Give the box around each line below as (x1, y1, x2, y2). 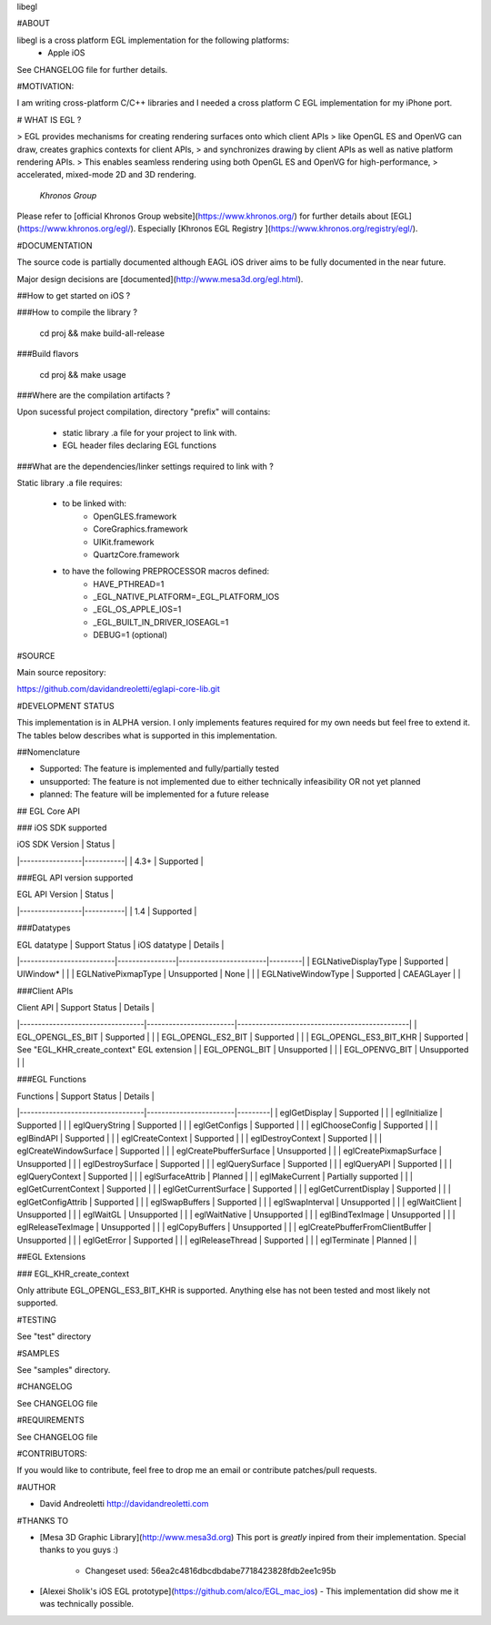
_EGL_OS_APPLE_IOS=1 (93, 604, 182, 614)
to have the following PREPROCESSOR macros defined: (62, 565, 270, 577)
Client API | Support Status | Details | (16, 1002, 155, 1013)
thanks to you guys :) (39, 1544, 119, 1556)
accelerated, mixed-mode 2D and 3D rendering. (16, 169, 197, 180)
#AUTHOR (16, 1481, 56, 1492)
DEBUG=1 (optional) (93, 629, 168, 641)
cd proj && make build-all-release (39, 328, 165, 339)
